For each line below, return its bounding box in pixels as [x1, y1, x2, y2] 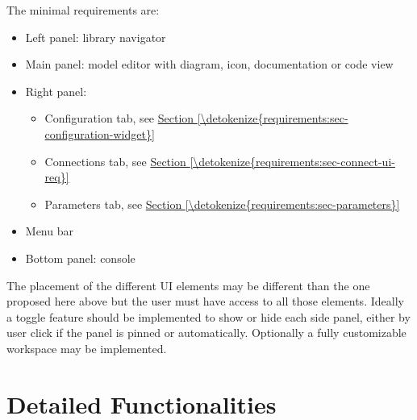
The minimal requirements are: [6, 2, 160, 18]
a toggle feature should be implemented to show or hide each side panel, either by [6, 308, 411, 325]
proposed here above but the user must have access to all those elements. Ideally [6, 293, 404, 310]
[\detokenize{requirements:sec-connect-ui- [190, 152, 395, 169]
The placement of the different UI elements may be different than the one [6, 277, 370, 293]
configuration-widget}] [44, 125, 155, 142]
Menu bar [25, 222, 73, 239]
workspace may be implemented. [6, 339, 167, 356]
